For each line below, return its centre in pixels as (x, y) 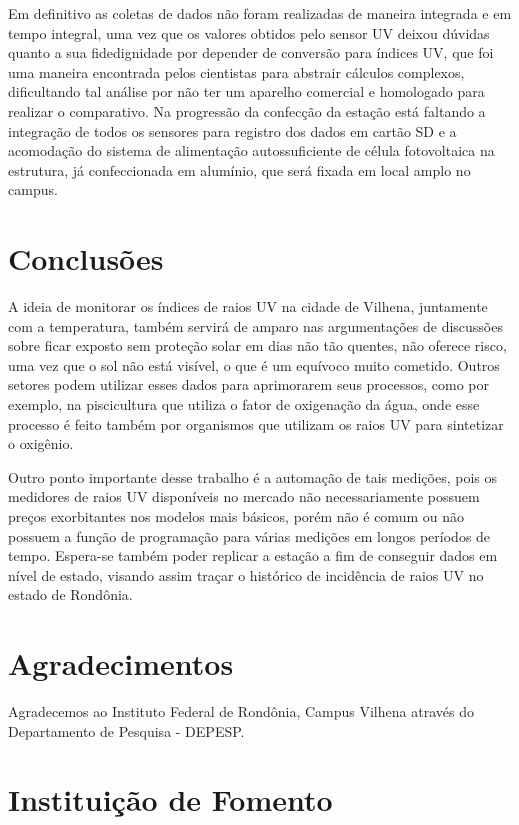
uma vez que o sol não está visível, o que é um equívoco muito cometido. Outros (254, 364)
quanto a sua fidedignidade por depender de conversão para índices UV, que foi (251, 52)
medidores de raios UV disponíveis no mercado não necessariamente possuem (244, 496)
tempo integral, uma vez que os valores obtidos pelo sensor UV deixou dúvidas (249, 32)
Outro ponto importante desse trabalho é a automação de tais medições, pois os (252, 476)
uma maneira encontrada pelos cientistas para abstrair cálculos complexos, (236, 71)
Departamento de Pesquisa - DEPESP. (126, 730)
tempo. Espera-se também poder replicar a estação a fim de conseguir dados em (253, 555)
